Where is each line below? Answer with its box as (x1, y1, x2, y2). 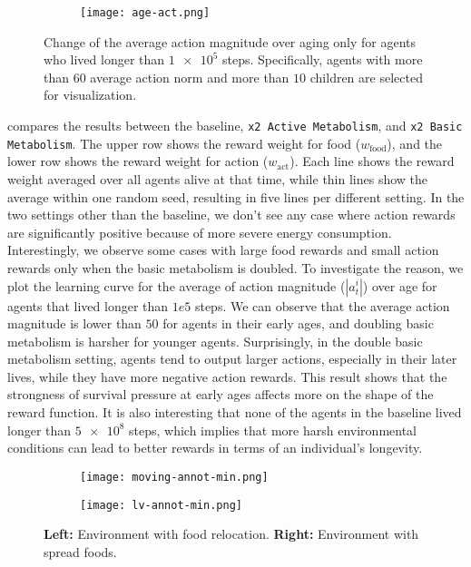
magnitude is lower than (7, 314, 142, 333)
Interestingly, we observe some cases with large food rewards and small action (7, 240, 439, 259)
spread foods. (44, 542, 117, 561)
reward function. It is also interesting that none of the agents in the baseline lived (7, 403, 462, 422)
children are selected (309, 67, 423, 86)
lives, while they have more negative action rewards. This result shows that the (7, 367, 447, 386)
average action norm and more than (90, 67, 289, 86)
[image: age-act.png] (80, 6, 211, 19)
